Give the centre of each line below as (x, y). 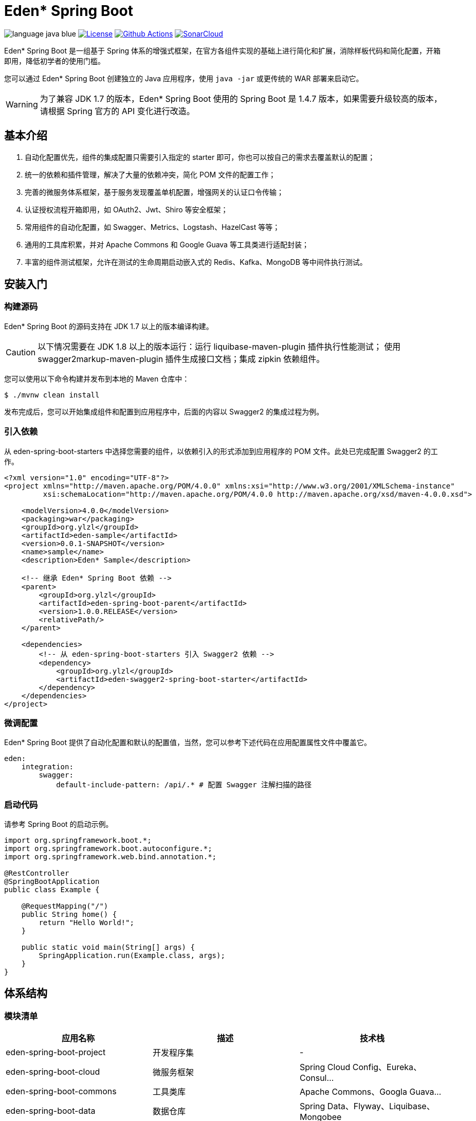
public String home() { (69, 915)
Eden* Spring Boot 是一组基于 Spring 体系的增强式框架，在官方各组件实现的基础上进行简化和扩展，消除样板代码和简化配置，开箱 (223, 50)
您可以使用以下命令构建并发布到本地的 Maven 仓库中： (97, 378)
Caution (21, 352)
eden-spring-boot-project (56, 1052)
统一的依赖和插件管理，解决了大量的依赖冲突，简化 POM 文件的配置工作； (150, 174)
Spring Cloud (325, 1067)
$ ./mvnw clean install (52, 395)
